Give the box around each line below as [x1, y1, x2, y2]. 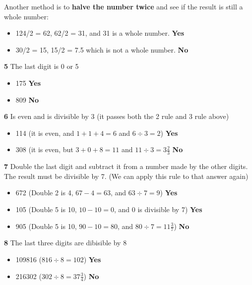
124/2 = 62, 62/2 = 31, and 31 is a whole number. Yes [15, 28, 185, 38]
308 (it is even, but [15, 144, 73, 155]
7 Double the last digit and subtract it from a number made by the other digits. [4, 161, 248, 171]
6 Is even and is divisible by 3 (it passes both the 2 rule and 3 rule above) [4, 111, 229, 121]
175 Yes [15, 77, 41, 88]
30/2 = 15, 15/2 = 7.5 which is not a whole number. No [15, 44, 189, 55]
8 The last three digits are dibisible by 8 [4, 237, 127, 248]
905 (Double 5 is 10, [15, 221, 77, 231]
